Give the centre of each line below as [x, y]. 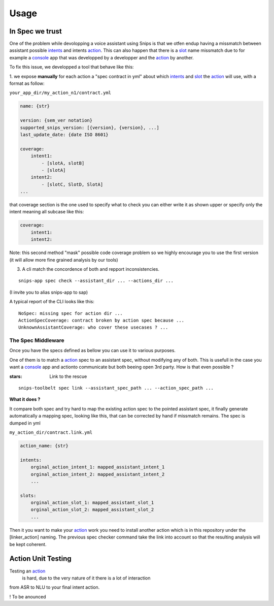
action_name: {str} [44, 445]
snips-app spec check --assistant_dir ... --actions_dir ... [96, 281]
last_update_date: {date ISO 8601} [64, 134]
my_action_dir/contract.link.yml [51, 432]
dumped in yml [25, 423]
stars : [16, 376]
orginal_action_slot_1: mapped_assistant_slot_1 [92, 503]
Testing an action [27, 571]
